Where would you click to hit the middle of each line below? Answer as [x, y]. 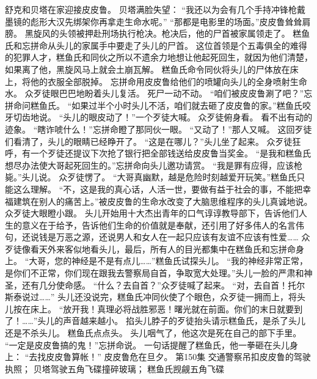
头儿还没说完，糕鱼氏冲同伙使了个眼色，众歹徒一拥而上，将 [177, 297]
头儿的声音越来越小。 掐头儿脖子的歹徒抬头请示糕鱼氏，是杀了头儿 [172, 321]
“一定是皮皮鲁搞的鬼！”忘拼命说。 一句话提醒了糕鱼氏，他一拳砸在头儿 [147, 344]
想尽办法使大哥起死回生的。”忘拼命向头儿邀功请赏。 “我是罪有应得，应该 [149, 165]
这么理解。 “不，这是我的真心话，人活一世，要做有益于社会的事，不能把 [158, 189]
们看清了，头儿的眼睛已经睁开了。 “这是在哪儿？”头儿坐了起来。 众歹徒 [149, 141]
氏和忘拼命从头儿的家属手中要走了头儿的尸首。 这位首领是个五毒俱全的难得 [156, 45]
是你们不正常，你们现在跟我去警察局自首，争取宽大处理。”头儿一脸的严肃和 [155, 273]
